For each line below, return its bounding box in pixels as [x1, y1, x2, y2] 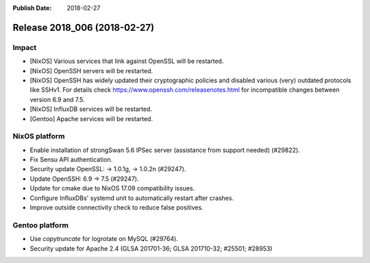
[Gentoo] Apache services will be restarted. [29, 114, 153, 123]
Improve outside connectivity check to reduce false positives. [29, 203, 203, 212]
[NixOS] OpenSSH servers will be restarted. [29, 66, 153, 75]
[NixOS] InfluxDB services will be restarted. [29, 105, 152, 113]
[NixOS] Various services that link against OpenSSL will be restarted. [29, 57, 224, 65]
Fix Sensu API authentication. [29, 155, 113, 164]
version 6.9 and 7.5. [29, 95, 85, 103]
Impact [12, 42, 37, 52]
